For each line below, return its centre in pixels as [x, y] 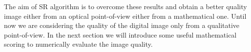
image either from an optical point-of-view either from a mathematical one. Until [125, 16]
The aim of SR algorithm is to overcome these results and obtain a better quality [125, 6]
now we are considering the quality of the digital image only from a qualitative [122, 25]
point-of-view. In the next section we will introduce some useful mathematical [120, 34]
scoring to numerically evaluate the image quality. [78, 44]
